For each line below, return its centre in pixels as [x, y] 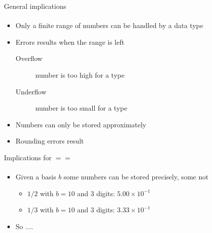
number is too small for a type [81, 108]
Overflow [29, 58]
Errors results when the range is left [70, 42]
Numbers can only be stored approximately [81, 124]
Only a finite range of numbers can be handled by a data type [109, 25]
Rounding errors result [50, 141]
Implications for [28, 157]
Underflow [31, 91]
